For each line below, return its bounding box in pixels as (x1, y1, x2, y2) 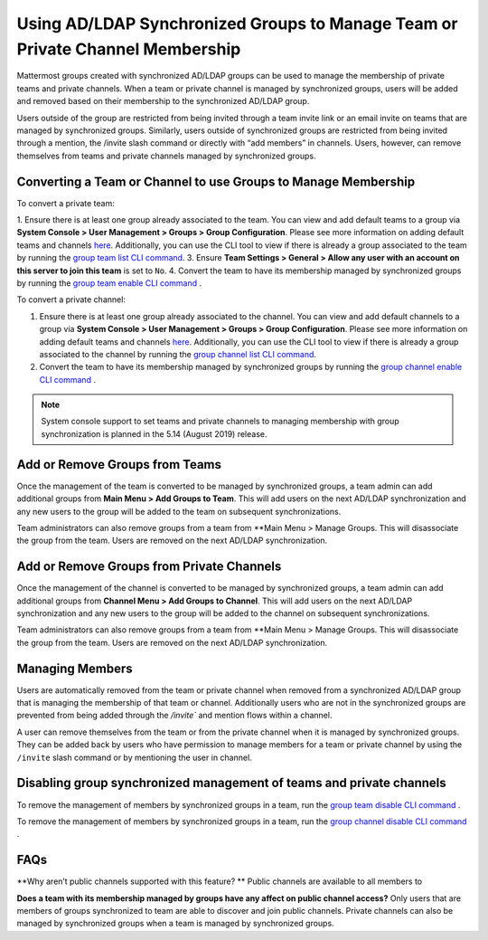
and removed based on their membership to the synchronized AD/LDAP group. (16, 96, 310, 107)
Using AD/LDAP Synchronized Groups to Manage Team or (16, 14, 458, 33)
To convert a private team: (16, 197, 115, 208)
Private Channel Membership (16, 39, 241, 59)
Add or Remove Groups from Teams (16, 457, 221, 472)
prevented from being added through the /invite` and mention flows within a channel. (16, 710, 333, 721)
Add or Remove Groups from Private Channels (16, 559, 282, 574)
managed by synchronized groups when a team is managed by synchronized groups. (16, 918, 334, 929)
